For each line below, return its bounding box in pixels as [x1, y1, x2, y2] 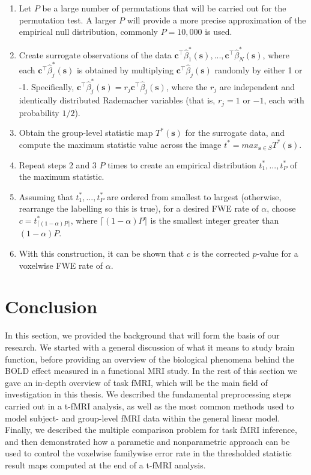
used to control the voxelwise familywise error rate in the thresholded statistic [5, 447, 292, 459]
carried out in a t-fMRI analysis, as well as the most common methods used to [5, 399, 294, 412]
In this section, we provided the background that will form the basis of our [5, 329, 280, 342]
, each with [264, 94, 304, 106]
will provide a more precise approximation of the [127, 13, 306, 26]
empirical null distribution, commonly [19, 25, 158, 38]
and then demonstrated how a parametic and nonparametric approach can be [5, 435, 290, 447]
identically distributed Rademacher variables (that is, [19, 94, 216, 106]
